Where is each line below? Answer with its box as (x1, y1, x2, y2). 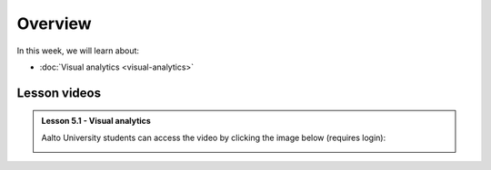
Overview (16, 14, 92, 33)
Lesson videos (16, 85, 102, 100)
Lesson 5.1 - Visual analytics (41, 116, 152, 127)
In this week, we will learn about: (16, 45, 140, 56)
